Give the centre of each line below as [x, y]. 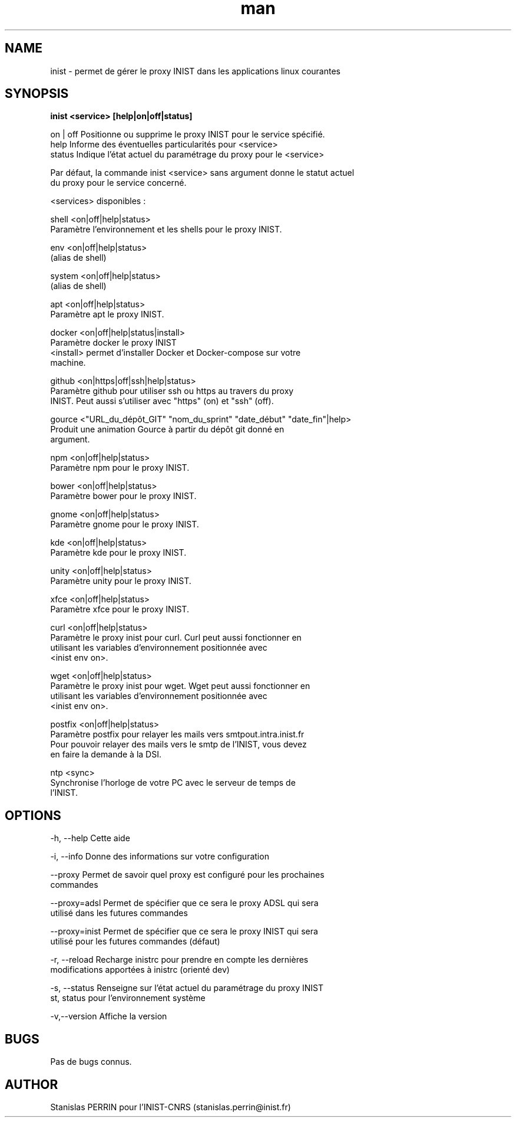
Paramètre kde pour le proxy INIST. [118, 553]
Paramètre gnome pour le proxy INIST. [125, 524]
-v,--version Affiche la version [109, 1016]
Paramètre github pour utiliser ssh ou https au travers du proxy [172, 391]
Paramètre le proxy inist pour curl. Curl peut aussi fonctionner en [176, 638]
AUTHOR [32, 1084]
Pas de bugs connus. [91, 1062]
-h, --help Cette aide [90, 838]
